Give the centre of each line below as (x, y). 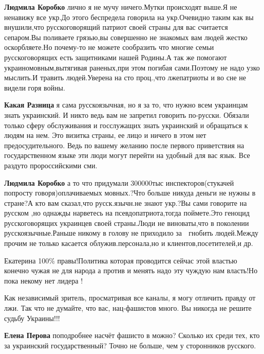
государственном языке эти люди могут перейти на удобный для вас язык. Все (127, 155)
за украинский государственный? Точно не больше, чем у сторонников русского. (130, 345)
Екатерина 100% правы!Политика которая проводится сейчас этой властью (121, 260)
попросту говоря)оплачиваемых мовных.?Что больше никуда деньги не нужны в (130, 193)
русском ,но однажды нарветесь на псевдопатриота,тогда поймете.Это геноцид (127, 213)
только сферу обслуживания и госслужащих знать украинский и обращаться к (126, 125)
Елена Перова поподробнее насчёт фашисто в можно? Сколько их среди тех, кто (132, 335)
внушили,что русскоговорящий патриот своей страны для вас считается (116, 27)
